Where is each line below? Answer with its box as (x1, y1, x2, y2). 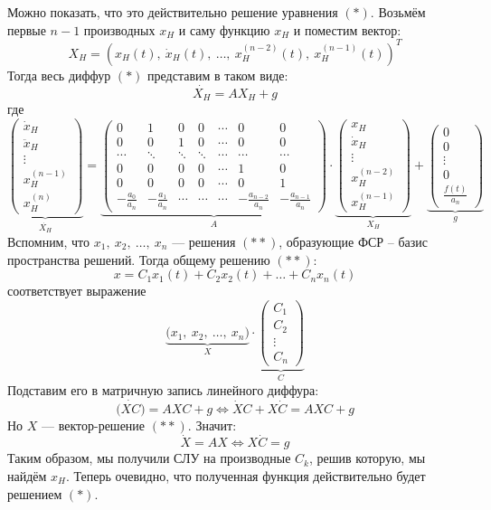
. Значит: (187, 415, 237, 434)
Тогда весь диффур (7, 65, 111, 84)
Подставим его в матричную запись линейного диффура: (7, 380, 319, 399)
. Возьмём (370, 3, 426, 21)
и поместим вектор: (293, 20, 401, 39)
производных (83, 20, 156, 39)
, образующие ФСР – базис (279, 231, 429, 250)
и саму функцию (178, 20, 270, 39)
